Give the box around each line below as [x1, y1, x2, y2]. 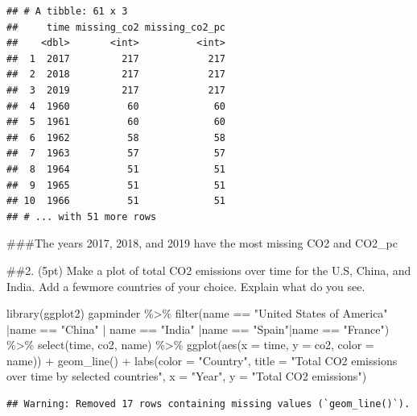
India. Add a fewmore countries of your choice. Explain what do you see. [6, 277, 365, 294]
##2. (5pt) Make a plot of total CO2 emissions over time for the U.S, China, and [6, 261, 411, 278]
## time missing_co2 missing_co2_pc [6, 21, 226, 33]
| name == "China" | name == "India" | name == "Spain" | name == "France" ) [6, 320, 390, 337]
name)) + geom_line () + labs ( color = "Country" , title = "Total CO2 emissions [6, 352, 398, 368]
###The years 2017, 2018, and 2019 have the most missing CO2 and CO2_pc [6, 235, 398, 252]
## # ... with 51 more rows [6, 210, 157, 223]
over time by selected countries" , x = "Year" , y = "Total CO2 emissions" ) [6, 368, 367, 385]
